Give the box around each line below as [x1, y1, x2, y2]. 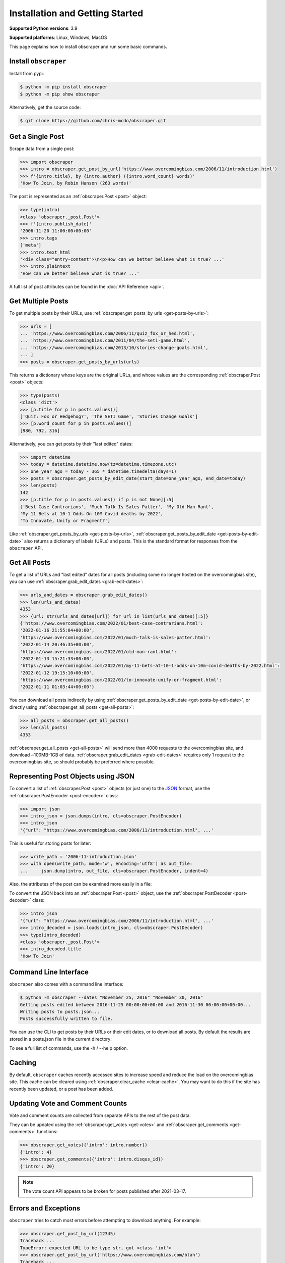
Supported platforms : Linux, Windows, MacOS [9, 34, 107, 40]
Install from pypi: [9, 71, 44, 77]
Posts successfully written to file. [20, 1016, 113, 1022]
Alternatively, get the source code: [9, 104, 81, 110]
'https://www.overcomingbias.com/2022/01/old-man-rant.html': [20, 649, 177, 654]
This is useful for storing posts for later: [9, 840, 92, 846]
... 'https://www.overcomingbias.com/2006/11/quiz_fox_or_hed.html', [20, 330, 195, 336]
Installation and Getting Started [9, 8, 144, 19]
